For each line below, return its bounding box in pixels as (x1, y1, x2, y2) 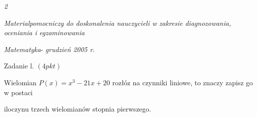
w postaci (4, 87, 33, 97)
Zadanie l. (4, 60, 34, 71)
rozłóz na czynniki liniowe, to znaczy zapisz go (112, 77, 253, 87)
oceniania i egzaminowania (4, 27, 85, 38)
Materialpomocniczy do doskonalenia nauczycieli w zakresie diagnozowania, (4, 17, 231, 28)
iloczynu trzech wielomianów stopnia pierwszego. (4, 104, 151, 114)
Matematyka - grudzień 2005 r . (4, 44, 95, 54)
